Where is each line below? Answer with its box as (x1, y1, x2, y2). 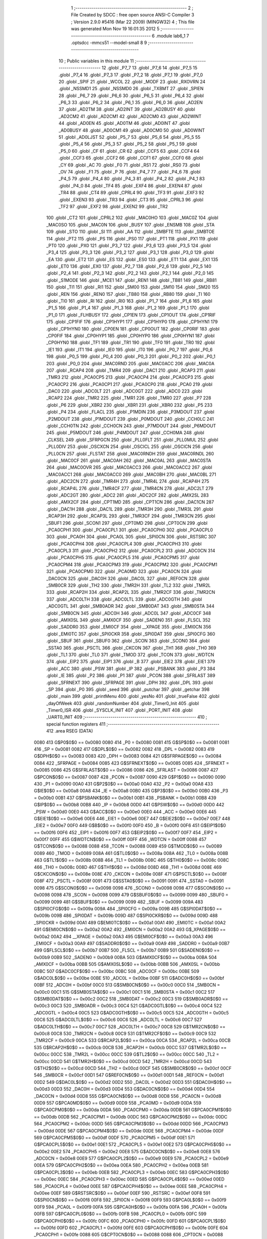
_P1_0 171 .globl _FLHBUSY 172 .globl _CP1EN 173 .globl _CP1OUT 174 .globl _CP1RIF (46, 312, 216, 318)
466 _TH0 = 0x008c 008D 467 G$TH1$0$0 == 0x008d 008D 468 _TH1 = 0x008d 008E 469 (34, 864, 222, 870)
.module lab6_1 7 (156, 33, 189, 39)
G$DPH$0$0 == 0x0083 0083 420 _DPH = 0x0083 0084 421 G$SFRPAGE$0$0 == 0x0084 (34, 753, 222, 759)
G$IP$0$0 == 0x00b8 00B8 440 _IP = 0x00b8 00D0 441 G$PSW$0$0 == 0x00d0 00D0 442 (34, 802, 224, 808)
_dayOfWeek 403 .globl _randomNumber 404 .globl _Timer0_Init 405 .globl (46, 700, 199, 706)
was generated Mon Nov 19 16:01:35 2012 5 (71, 26, 160, 32)
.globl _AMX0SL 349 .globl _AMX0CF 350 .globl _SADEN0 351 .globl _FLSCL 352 (46, 617, 211, 623)
